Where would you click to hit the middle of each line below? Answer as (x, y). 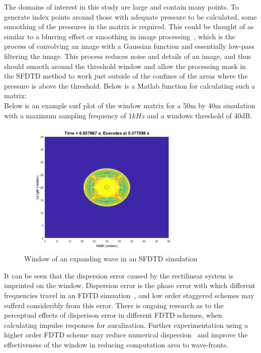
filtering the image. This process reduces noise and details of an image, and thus (128, 56)
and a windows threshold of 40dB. (200, 115)
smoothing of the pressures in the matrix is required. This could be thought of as (129, 26)
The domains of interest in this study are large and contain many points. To (121, 7)
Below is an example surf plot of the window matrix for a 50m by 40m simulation (130, 105)
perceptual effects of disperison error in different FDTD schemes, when (113, 315)
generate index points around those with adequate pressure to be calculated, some (130, 16)
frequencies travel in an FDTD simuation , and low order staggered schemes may (129, 295)
